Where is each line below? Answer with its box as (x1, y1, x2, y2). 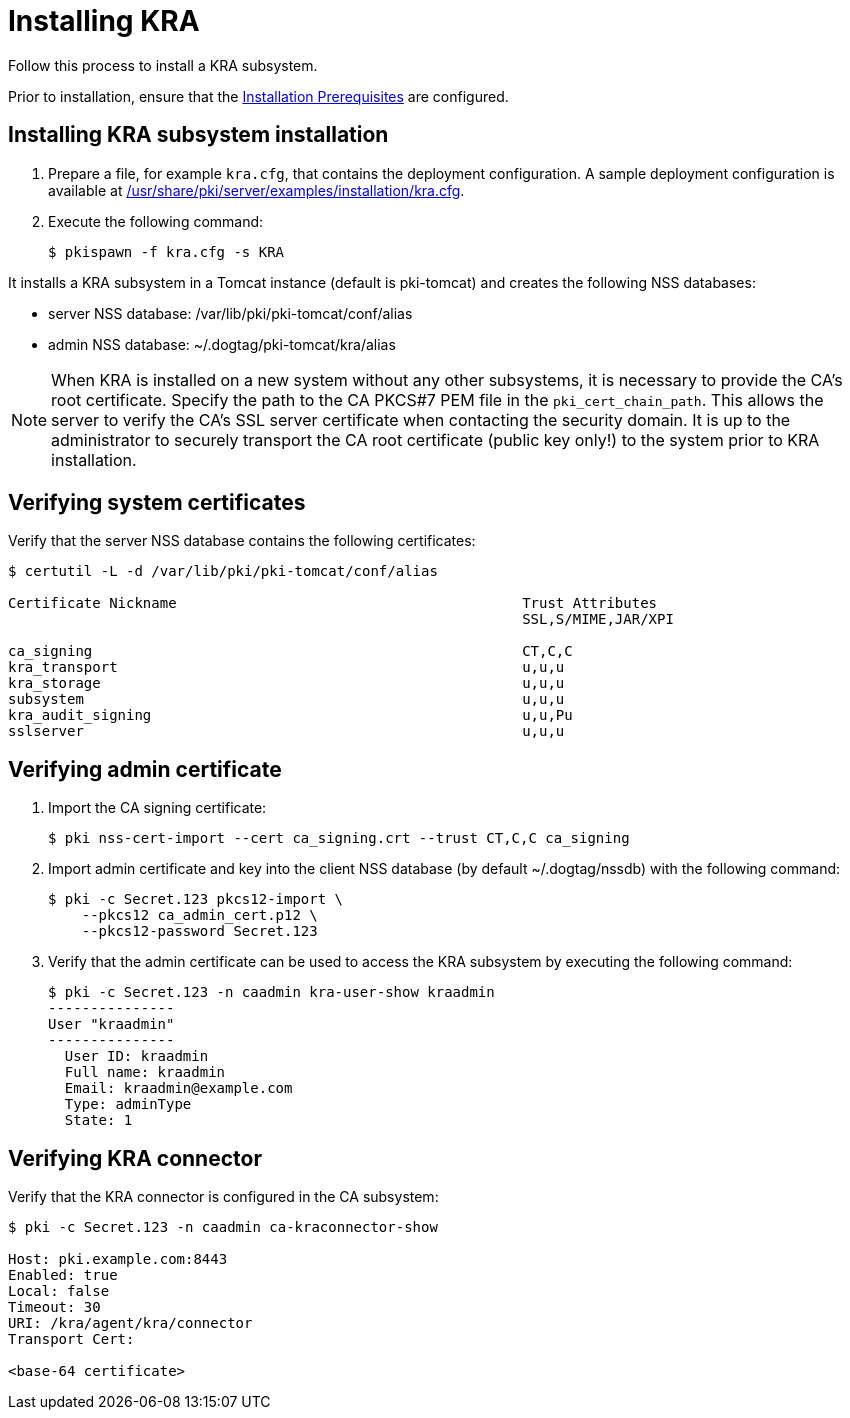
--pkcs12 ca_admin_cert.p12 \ (81, 907, 318, 924)
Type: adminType (64, 1096, 192, 1113)
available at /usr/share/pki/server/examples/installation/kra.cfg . (48, 181, 465, 199)
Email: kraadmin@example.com (64, 1080, 293, 1097)
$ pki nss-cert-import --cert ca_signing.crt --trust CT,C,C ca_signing (48, 830, 630, 847)
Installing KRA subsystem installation (8, 122, 389, 148)
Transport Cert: (8, 1331, 135, 1348)
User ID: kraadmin (64, 1048, 209, 1065)
